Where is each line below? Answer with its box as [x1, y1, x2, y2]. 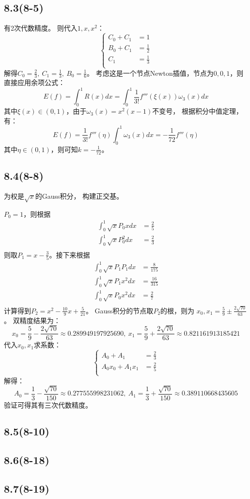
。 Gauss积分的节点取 [85, 305, 154, 315]
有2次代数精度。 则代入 [4, 23, 78, 33]
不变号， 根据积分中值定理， [152, 106, 243, 116]
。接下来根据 [49, 249, 90, 259]
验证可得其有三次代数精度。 [4, 399, 92, 410]
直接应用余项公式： [4, 77, 65, 87]
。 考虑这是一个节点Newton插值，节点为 [87, 68, 214, 78]
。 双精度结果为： [4, 315, 61, 325]
